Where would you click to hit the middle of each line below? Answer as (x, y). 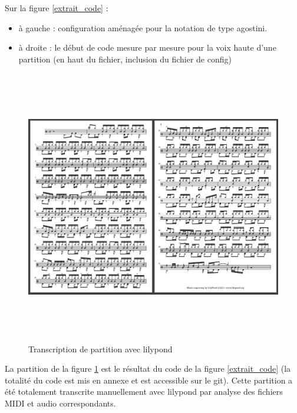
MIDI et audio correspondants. (60, 403)
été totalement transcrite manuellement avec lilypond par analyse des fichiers (144, 391)
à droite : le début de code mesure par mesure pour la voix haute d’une (147, 47)
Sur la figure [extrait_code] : (57, 8)
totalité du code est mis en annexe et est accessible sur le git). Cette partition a (149, 380)
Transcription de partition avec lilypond (100, 348)
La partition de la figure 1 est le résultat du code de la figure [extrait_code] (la (148, 369)
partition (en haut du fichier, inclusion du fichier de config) (125, 59)
